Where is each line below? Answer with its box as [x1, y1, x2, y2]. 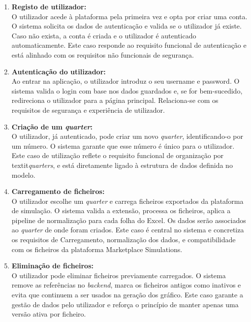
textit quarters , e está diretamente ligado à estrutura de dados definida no [11, 160, 233, 170]
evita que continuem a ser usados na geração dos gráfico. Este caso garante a [11, 290, 243, 300]
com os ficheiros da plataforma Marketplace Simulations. [11, 244, 183, 254]
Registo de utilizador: [11, 1, 87, 11]
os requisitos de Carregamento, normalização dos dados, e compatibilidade [11, 234, 236, 245]
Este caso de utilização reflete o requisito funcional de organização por [11, 150, 224, 161]
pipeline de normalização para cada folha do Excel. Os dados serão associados [11, 215, 246, 225]
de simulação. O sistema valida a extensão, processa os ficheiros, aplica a [11, 205, 231, 216]
